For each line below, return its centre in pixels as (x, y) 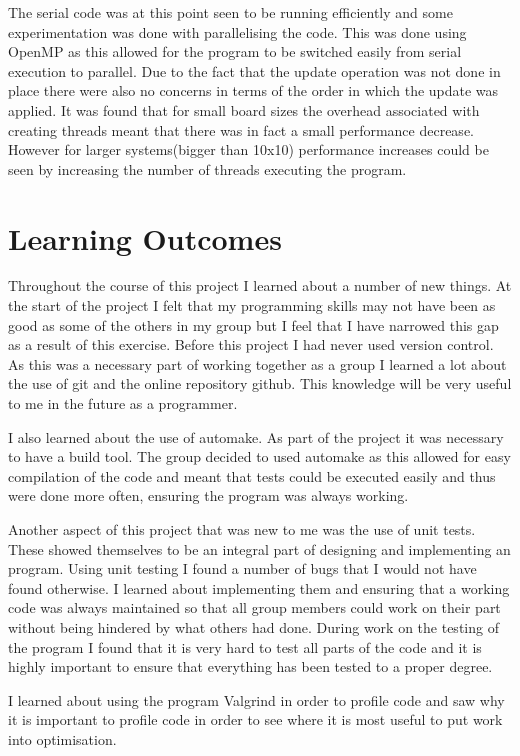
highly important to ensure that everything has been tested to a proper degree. (250, 666)
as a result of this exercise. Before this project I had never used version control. (251, 344)
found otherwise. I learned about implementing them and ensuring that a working (259, 587)
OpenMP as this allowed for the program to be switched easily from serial (235, 51)
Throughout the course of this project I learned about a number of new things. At (260, 285)
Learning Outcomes (145, 237)
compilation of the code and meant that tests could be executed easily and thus (252, 475)
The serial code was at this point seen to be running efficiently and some (230, 12)
